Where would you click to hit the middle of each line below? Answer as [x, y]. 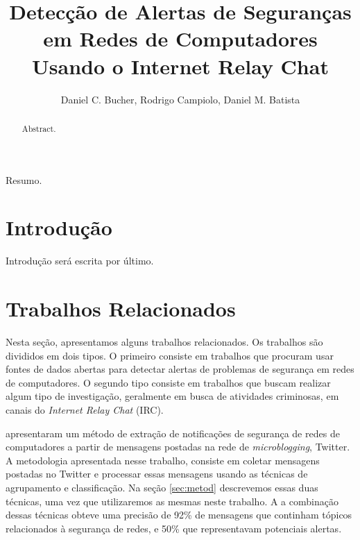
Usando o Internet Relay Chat [180, 66]
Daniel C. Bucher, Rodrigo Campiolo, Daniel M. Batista [180, 99]
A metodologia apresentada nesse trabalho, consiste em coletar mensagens [163, 460]
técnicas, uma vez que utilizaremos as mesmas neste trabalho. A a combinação [172, 501]
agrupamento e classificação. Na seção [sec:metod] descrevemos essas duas [162, 487]
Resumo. [24, 179]
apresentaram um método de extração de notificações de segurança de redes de [173, 433]
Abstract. [39, 128]
